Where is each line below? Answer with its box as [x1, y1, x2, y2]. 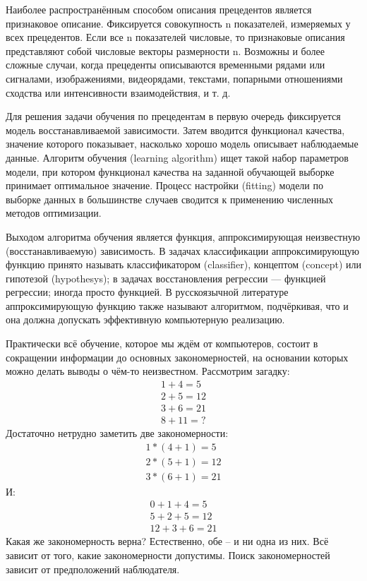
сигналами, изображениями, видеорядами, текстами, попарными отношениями [6, 71, 343, 85]
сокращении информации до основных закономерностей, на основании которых [6, 349, 349, 364]
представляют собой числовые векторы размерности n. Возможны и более [6, 43, 325, 58]
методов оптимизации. [6, 205, 102, 220]
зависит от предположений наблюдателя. [6, 561, 180, 576]
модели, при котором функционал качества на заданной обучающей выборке [6, 164, 335, 179]
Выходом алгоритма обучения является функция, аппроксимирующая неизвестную [6, 229, 361, 244]
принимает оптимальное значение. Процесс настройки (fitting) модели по [6, 178, 323, 193]
